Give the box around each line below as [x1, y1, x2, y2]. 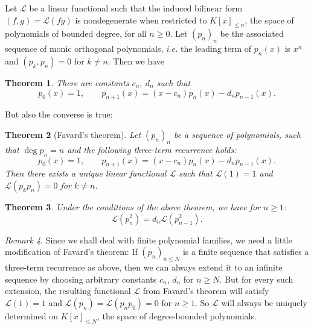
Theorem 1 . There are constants [5, 76, 129, 89]
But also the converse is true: [5, 108, 113, 121]
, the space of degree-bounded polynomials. [97, 309, 257, 322]
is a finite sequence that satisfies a [182, 245, 309, 258]
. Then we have [107, 54, 165, 67]
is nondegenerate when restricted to [75, 13, 207, 26]
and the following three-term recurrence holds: [67, 143, 237, 155]
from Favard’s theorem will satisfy [143, 284, 269, 297]
